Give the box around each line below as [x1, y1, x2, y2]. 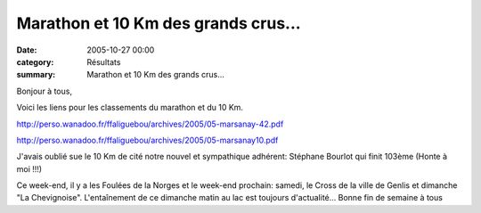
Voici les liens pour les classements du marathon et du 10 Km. [16, 102, 244, 113]
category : [16, 56, 54, 67]
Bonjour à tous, [16, 86, 73, 96]
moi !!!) [16, 163, 43, 174]
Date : [16, 45, 37, 55]
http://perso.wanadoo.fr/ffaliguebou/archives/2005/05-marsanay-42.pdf [16, 119, 284, 129]
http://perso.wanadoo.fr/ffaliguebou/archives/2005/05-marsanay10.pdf [16, 135, 279, 145]
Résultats [86, 56, 121, 67]
